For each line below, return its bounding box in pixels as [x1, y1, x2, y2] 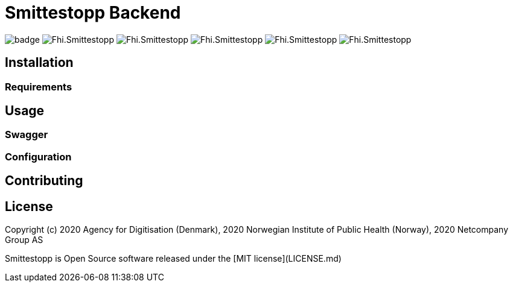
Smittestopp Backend [5, 2, 181, 23]
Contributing [5, 173, 83, 189]
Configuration [5, 150, 72, 163]
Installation [5, 55, 74, 71]
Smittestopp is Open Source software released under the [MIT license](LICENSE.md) [5, 253, 342, 264]
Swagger [5, 128, 48, 141]
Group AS [5, 235, 43, 245]
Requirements [5, 80, 72, 93]
